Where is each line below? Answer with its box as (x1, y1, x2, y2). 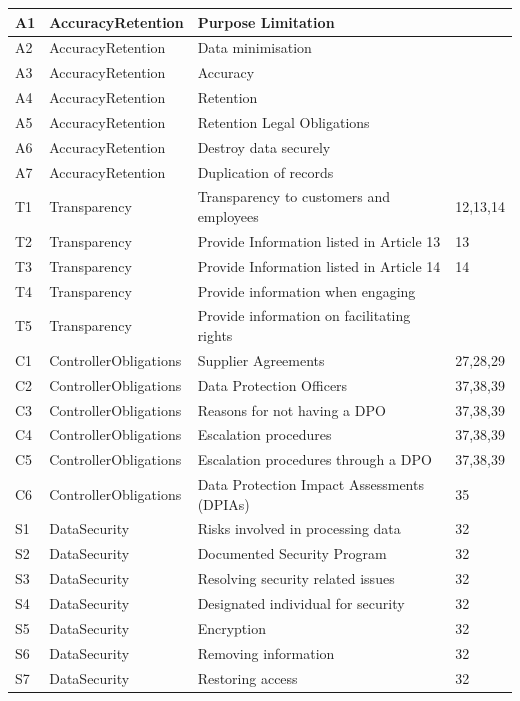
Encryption (197, 617, 266, 638)
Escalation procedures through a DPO (197, 449, 432, 470)
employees (197, 206, 259, 226)
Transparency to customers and (197, 186, 391, 207)
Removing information (197, 642, 335, 663)
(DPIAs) (197, 493, 250, 514)
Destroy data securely (197, 136, 331, 157)
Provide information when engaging (197, 280, 416, 301)
